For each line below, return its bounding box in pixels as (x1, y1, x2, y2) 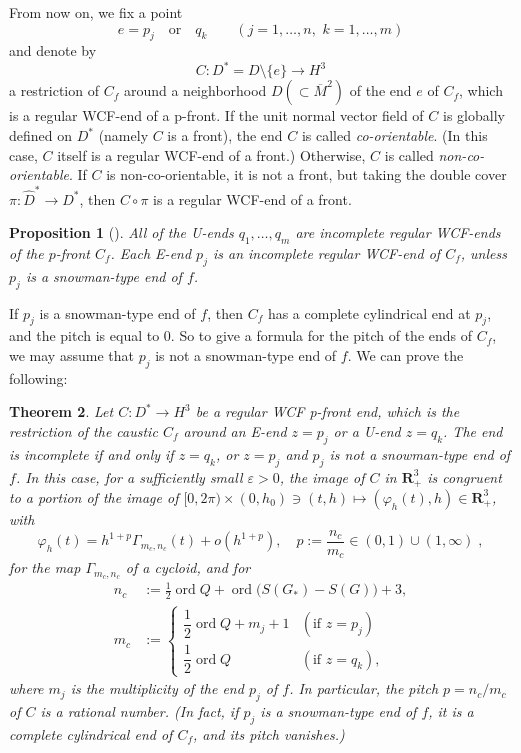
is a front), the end (167, 125, 283, 146)
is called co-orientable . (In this (301, 125, 488, 146)
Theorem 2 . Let (9, 401, 114, 422)
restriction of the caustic (9, 420, 158, 441)
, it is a (428, 701, 474, 722)
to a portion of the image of (9, 486, 179, 507)
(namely (98, 125, 149, 146)
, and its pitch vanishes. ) (193, 724, 345, 745)
